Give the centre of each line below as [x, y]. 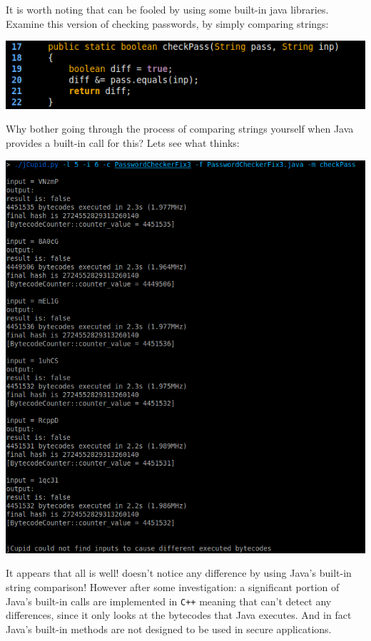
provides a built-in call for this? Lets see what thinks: [123, 143]
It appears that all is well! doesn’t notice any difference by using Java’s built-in [179, 573]
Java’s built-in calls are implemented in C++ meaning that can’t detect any [169, 601]
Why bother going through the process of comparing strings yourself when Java [180, 129]
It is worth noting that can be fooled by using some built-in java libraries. [167, 9]
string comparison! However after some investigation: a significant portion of [173, 587]
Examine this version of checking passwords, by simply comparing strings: [167, 23]
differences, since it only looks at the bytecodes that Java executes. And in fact [179, 615]
